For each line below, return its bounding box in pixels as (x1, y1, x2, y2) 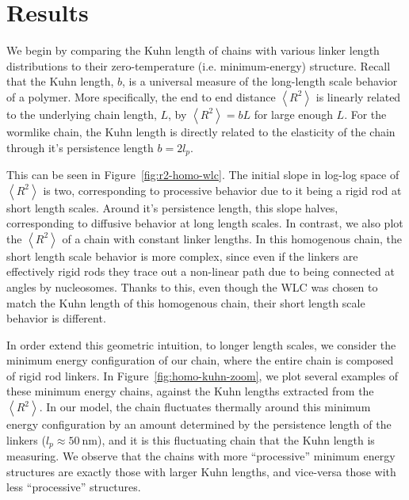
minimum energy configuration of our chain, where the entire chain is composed (6, 352, 394, 368)
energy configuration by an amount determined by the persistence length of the (6, 416, 392, 433)
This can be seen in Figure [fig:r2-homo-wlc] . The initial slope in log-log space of (6, 166, 399, 182)
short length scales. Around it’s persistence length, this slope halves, (6, 199, 338, 216)
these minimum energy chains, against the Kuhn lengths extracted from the (6, 383, 374, 399)
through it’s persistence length (6, 139, 154, 155)
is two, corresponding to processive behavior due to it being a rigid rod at (43, 181, 402, 198)
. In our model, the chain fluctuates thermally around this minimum (39, 399, 371, 415)
